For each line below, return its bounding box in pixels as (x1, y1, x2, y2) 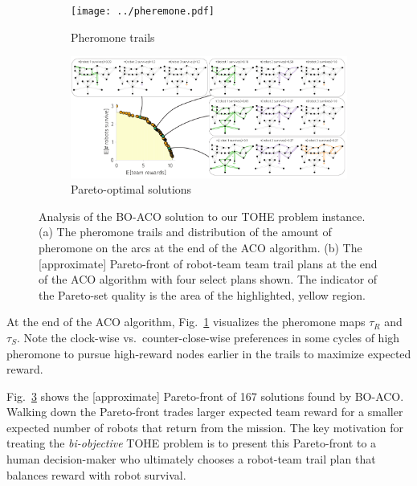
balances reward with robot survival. (6, 466, 186, 483)
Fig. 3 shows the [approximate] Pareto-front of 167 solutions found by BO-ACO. (6, 387, 404, 404)
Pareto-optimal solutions (71, 181, 192, 198)
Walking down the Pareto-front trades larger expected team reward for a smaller (6, 403, 403, 420)
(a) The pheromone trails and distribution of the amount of (39, 223, 332, 240)
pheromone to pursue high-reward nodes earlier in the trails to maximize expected (6, 345, 411, 361)
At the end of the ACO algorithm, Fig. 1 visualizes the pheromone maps (6, 313, 366, 330)
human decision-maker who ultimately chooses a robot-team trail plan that (6, 451, 376, 468)
